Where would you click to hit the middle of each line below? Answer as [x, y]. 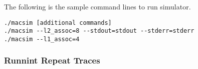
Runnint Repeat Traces [52, 60]
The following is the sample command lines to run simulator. [97, 6]
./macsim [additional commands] [58, 23]
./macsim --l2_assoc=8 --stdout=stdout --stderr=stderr [99, 31]
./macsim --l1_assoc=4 [42, 39]
